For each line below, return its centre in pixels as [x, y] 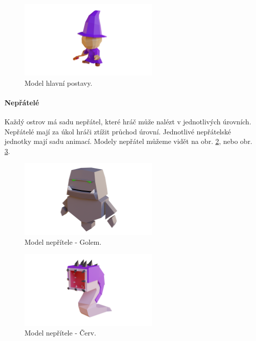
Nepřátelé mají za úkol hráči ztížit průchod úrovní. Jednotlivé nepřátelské [118, 131]
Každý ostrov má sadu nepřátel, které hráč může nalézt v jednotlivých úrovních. [128, 122]
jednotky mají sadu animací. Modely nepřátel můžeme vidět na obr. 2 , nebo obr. [129, 141]
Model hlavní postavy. [59, 82]
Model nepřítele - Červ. [60, 333]
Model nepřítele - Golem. [63, 242]
